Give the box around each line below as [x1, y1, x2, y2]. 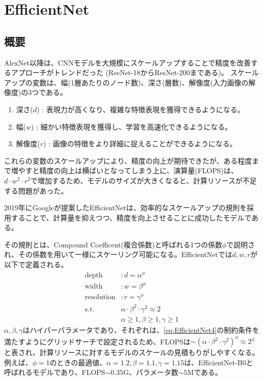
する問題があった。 [4, 185, 68, 196]
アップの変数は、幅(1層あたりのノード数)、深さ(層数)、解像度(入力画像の [4, 77, 249, 87]
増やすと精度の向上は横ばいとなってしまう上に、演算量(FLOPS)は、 [11, 165, 238, 176]
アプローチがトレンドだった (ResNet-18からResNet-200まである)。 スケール [11, 67, 259, 78]
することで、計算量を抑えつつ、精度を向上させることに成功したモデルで [11, 212, 251, 223]
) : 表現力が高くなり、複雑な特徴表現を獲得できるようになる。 [36, 104, 245, 114]
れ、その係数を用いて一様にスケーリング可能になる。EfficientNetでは [4, 249, 233, 260]
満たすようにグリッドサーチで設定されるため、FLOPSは [4, 336, 191, 346]
